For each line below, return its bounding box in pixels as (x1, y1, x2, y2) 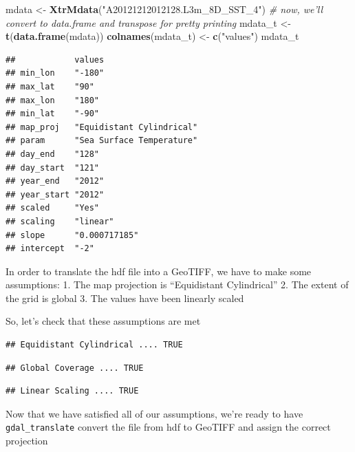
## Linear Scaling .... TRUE (6, 386, 139, 396)
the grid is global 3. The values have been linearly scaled (6, 290, 244, 305)
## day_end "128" (6, 149, 100, 159)
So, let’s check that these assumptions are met (6, 314, 201, 328)
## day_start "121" (6, 162, 100, 173)
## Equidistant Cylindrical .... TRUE (6, 340, 183, 350)
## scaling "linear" (6, 216, 114, 226)
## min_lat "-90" (6, 109, 100, 119)
